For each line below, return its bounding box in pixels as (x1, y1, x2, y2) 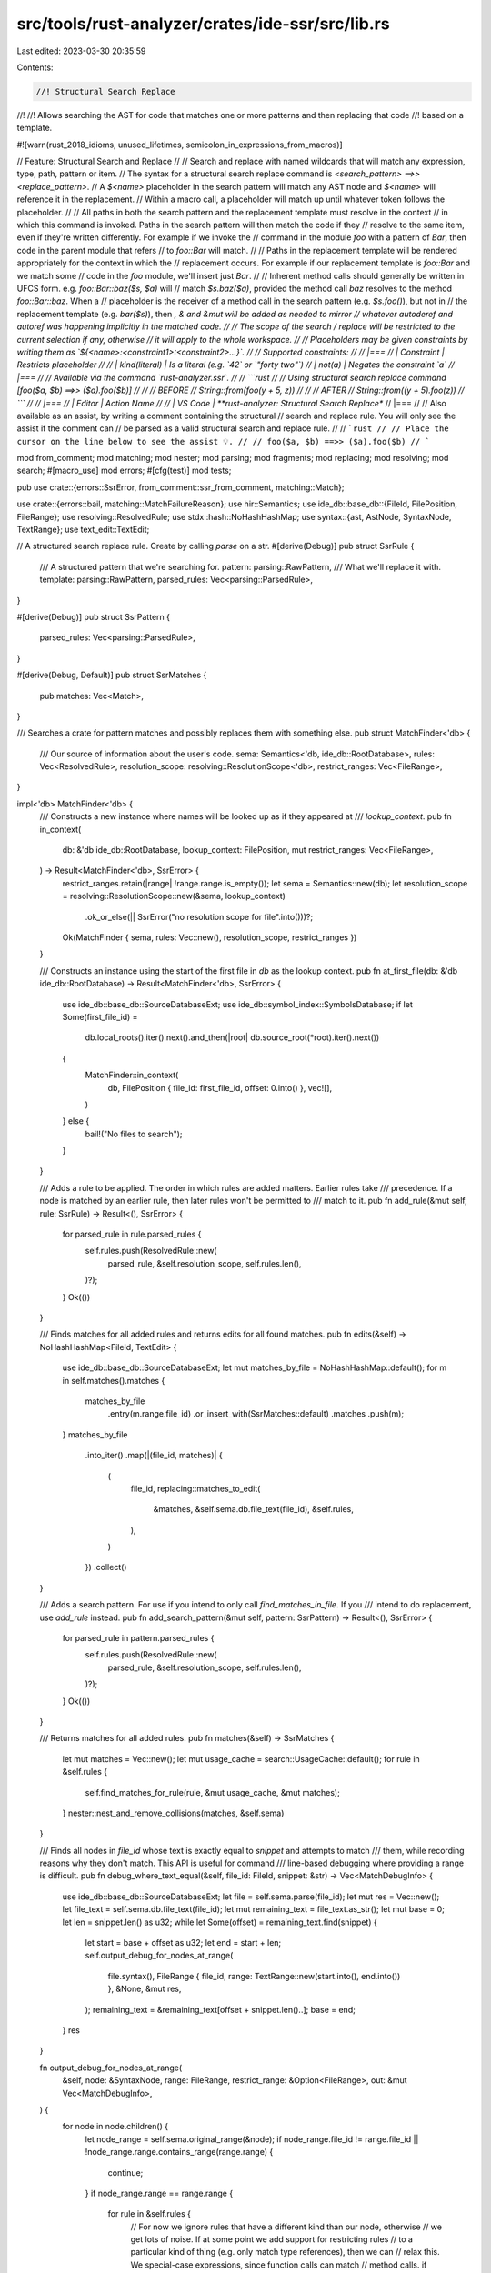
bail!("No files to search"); (85, 1128, 183, 1139)
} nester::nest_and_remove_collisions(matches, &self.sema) (62, 1807, 285, 1818)
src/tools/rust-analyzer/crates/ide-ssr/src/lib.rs (16, 14, 390, 34)
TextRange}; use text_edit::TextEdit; (16, 524, 150, 536)
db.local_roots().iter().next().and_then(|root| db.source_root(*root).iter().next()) (85, 1032, 380, 1043)
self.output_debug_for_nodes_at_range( (85, 1950, 234, 1961)
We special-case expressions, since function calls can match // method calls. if (130, 2259, 427, 2270)
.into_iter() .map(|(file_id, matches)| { (85, 1450, 223, 1461)
